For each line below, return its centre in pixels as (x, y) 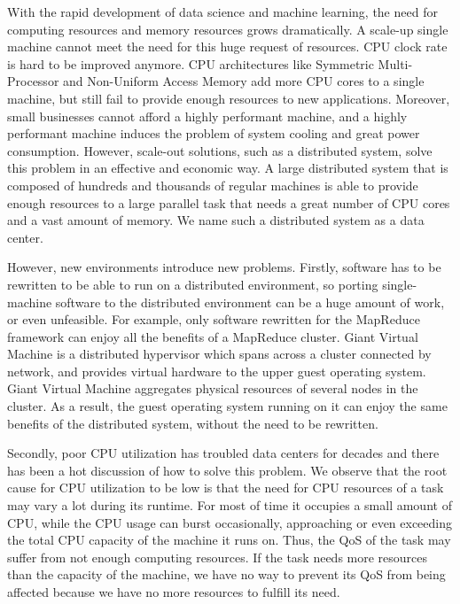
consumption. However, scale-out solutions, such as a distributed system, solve (220, 150)
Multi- (395, 63)
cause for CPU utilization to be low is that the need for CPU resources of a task (226, 488)
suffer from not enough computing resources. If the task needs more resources (218, 557)
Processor (33, 81)
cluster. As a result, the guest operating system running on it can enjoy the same (227, 406)
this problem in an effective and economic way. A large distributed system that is (228, 168)
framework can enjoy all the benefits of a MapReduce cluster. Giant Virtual (213, 336)
